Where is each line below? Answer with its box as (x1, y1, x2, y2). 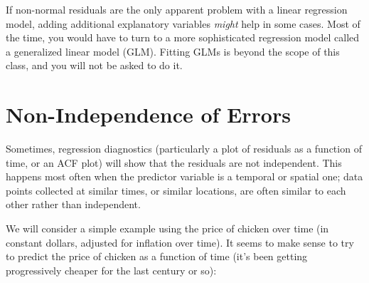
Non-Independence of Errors (6, 100, 291, 129)
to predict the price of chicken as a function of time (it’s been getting (6, 249, 308, 264)
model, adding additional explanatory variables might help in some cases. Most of (6, 16, 360, 31)
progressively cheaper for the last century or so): (6, 262, 217, 277)
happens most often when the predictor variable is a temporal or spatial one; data (6, 169, 363, 184)
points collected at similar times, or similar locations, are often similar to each (6, 182, 346, 197)
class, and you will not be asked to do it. (6, 58, 183, 73)
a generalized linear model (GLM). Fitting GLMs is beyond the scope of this (6, 43, 340, 58)
